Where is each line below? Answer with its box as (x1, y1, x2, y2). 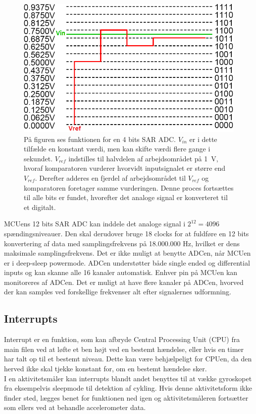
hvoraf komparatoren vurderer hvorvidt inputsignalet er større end (24, 163, 225, 173)
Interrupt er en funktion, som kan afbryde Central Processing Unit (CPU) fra (4, 334, 240, 345)
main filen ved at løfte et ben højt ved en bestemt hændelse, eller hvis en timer (4, 344, 244, 354)
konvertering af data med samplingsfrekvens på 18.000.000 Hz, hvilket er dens (4, 238, 240, 248)
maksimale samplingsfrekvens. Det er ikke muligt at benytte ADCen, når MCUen (4, 248, 251, 258)
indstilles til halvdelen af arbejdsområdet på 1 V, (68, 153, 218, 163)
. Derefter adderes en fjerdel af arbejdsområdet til (35, 172, 186, 183)
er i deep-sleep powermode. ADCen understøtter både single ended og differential (4, 257, 250, 268)
